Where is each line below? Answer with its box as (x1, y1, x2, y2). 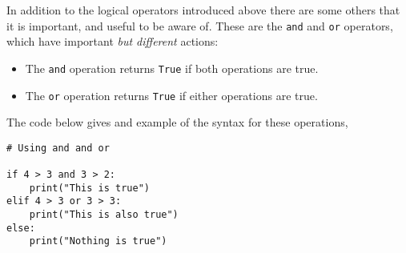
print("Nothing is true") (29, 235, 167, 247)
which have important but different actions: (6, 33, 219, 50)
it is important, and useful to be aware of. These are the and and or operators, (6, 17, 393, 34)
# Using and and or (6, 142, 110, 154)
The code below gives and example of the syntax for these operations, (6, 114, 348, 131)
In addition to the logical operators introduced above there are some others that (6, 2, 400, 18)
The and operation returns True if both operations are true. (25, 59, 319, 76)
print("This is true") (29, 182, 150, 194)
